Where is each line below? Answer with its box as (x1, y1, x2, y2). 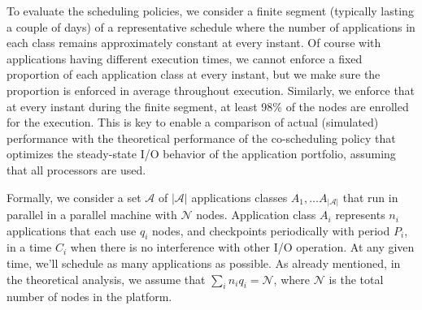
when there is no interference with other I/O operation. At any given (70, 239, 415, 256)
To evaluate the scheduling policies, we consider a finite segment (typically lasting (7, 2, 414, 19)
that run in (342, 188, 398, 205)
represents (335, 206, 385, 223)
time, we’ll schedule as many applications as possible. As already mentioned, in (7, 255, 401, 272)
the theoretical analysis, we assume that (7, 270, 206, 287)
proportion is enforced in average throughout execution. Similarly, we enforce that (7, 81, 415, 98)
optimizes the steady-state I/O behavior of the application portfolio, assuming (7, 145, 396, 162)
